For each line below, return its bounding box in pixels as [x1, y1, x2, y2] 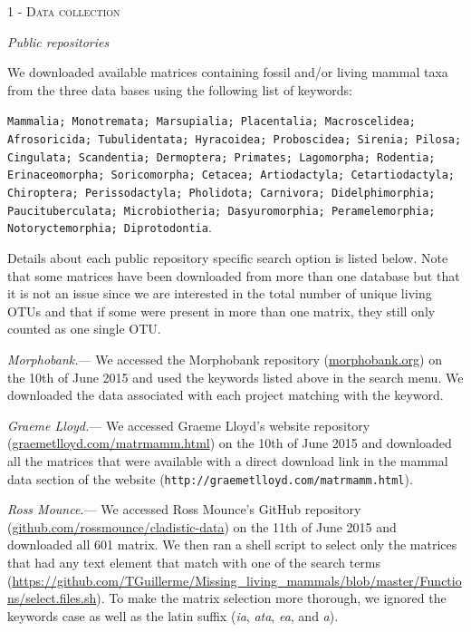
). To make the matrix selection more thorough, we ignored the [96, 588, 447, 608]
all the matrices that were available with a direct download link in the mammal [7, 451, 448, 470]
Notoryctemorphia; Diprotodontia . [7, 218, 212, 237]
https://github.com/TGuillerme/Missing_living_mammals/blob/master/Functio [12, 570, 462, 589]
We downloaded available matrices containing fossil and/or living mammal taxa [7, 63, 448, 82]
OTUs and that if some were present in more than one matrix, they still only [7, 301, 436, 320]
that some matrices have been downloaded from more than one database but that [7, 266, 460, 285]
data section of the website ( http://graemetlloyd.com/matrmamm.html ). [7, 469, 413, 488]
